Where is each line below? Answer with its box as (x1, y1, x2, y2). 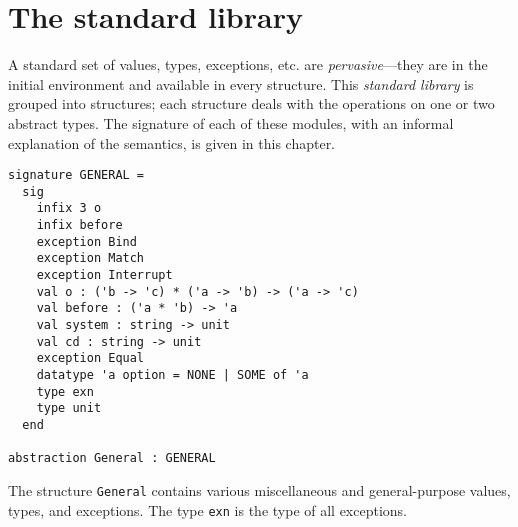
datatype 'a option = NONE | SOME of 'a (36, 367, 309, 382)
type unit (36, 401, 102, 416)
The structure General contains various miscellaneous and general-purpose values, (8, 479, 511, 500)
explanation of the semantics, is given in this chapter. (8, 132, 336, 153)
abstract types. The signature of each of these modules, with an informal (8, 112, 454, 133)
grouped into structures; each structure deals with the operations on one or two (8, 93, 495, 114)
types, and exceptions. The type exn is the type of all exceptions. (8, 499, 408, 520)
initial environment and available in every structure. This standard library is (8, 73, 474, 94)
